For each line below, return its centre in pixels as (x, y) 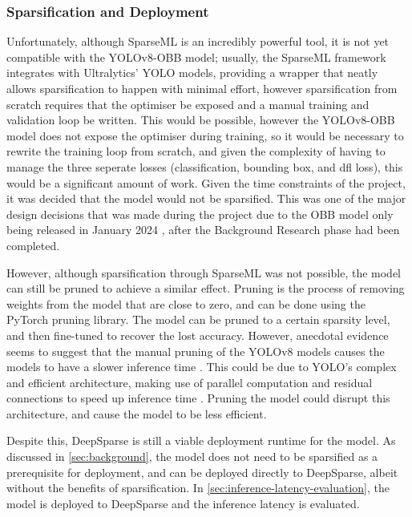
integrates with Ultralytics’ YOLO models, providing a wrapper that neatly (192, 73)
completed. (33, 245)
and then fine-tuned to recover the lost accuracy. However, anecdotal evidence (198, 335)
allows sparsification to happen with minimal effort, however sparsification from (202, 88)
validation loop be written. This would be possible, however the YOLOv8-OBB (201, 120)
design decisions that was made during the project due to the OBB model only (200, 214)
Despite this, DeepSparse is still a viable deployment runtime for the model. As (201, 440)
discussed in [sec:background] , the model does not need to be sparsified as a (192, 456)
